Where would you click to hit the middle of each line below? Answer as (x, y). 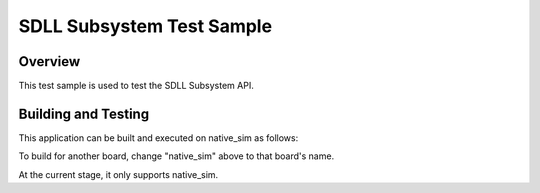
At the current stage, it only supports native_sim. (118, 174)
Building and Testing (84, 113)
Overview (49, 61)
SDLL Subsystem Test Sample (145, 26)
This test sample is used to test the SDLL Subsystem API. (136, 86)
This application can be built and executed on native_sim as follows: (158, 137)
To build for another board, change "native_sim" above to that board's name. (176, 156)
